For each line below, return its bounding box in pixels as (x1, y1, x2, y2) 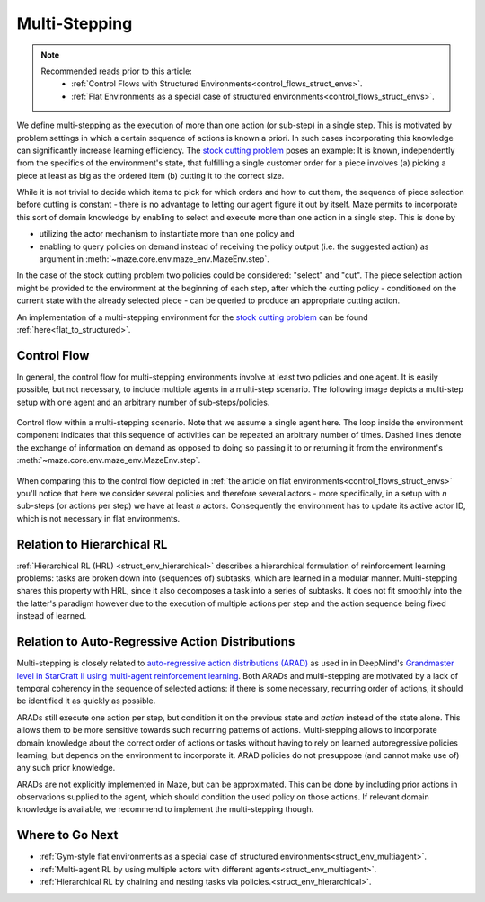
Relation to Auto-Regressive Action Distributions (16, 634, 295, 649)
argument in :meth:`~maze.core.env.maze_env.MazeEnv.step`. (39, 254, 269, 264)
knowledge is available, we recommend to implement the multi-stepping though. (16, 804, 314, 815)
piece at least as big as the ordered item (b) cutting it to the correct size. (16, 170, 285, 181)
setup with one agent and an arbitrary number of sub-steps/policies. (16, 397, 270, 407)
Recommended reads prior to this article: (40, 66, 192, 76)
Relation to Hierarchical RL (16, 536, 168, 552)
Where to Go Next (16, 827, 119, 843)
